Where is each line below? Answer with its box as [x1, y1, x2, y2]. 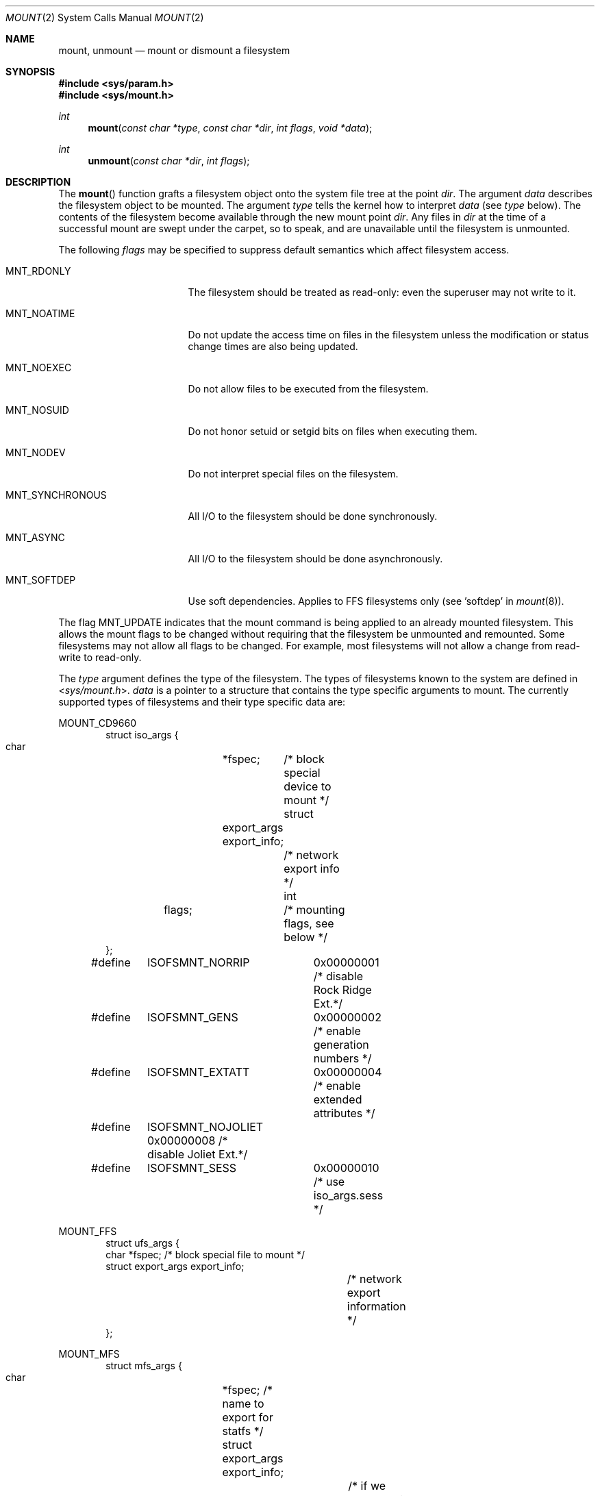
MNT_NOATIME [5, 308, 75, 319]
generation [313, 1038, 369, 1051]
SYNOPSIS [5, 66, 55, 77]
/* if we [348, 1479, 386, 1493]
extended [313, 1093, 362, 1106]
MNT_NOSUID [5, 404, 69, 416]
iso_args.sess [313, 1188, 384, 1202]
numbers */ [313, 1051, 372, 1065]
